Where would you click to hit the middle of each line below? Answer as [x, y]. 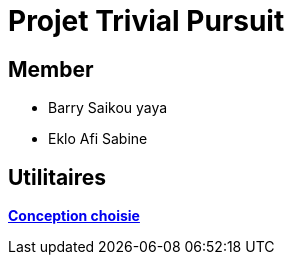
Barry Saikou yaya [108, 108]
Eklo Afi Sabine [98, 139]
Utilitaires [57, 177]
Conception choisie [74, 216]
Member [51, 69]
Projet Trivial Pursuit [146, 21]
